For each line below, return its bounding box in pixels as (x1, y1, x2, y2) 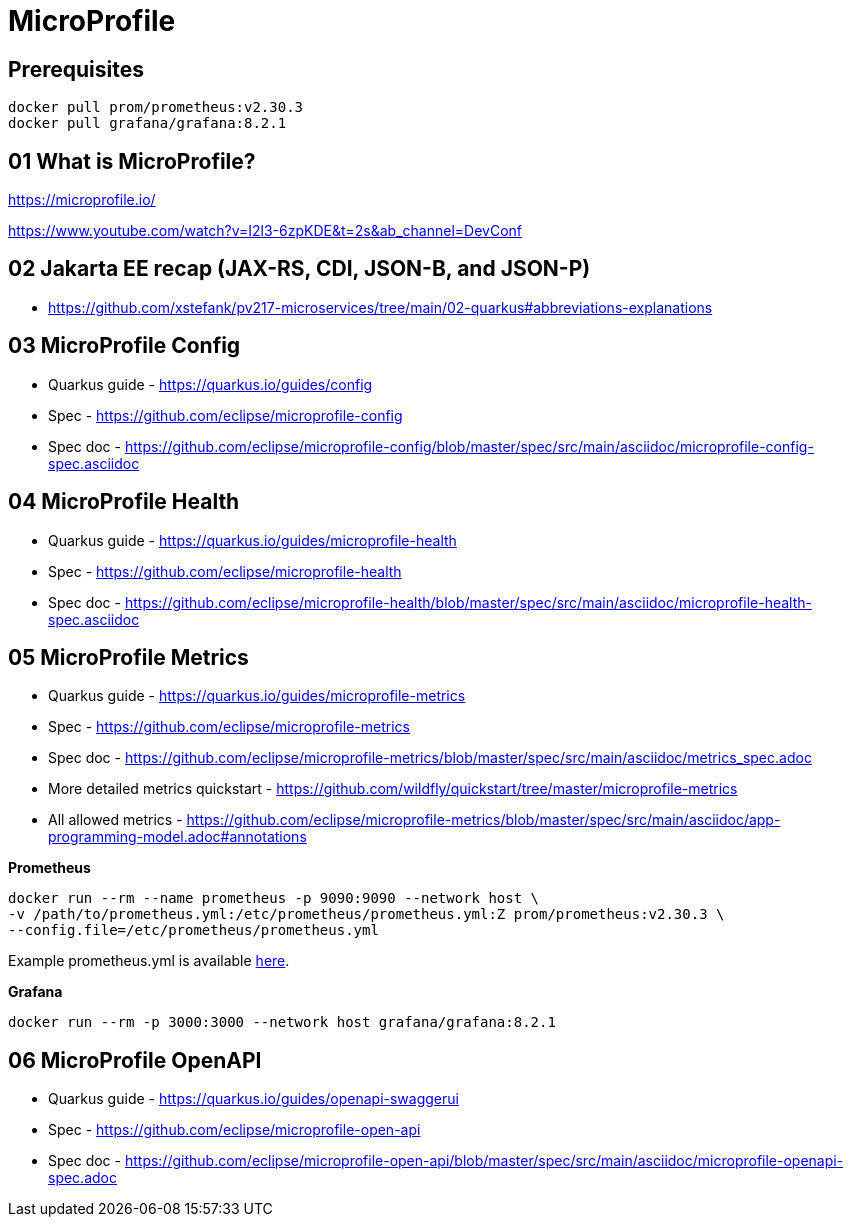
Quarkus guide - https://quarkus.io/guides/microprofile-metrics (48, 687, 466, 705)
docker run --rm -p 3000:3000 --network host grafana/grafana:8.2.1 (8, 1014, 556, 1031)
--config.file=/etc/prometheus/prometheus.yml (8, 922, 379, 939)
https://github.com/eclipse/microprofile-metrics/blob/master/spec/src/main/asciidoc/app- (186, 811, 781, 829)
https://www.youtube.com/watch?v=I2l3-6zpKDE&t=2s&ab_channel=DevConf (8, 222, 523, 240)
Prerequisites (8, 56, 144, 82)
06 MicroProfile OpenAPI (8, 1047, 262, 1073)
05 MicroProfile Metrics (8, 644, 249, 670)
